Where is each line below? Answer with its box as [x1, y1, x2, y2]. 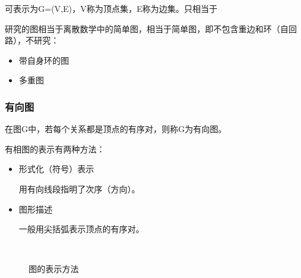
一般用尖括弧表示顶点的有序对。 [18, 223, 144, 235]
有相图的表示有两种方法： [5, 142, 105, 155]
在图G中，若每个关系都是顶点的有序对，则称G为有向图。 [5, 123, 226, 135]
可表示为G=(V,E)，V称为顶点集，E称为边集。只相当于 [5, 2, 218, 14]
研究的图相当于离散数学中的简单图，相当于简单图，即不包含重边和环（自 [5, 22, 288, 35]
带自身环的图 [18, 54, 69, 66]
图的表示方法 [29, 263, 79, 275]
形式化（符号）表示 [18, 163, 94, 175]
